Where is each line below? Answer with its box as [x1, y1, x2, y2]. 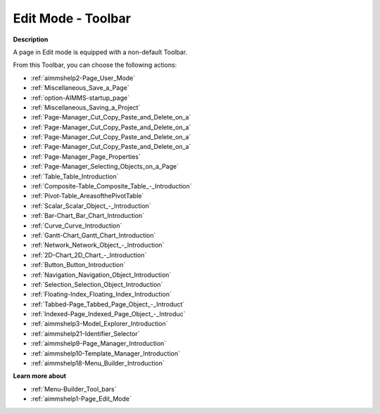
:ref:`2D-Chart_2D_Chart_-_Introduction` [30, 250, 147, 259]
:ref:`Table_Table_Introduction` [30, 172, 119, 181]
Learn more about [13, 372, 67, 380]
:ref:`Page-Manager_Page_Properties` [30, 152, 141, 161]
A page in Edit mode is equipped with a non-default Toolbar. [13, 48, 188, 56]
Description [13, 35, 49, 44]
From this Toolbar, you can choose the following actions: [13, 60, 177, 70]
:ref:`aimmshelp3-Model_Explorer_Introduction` [30, 320, 168, 328]
